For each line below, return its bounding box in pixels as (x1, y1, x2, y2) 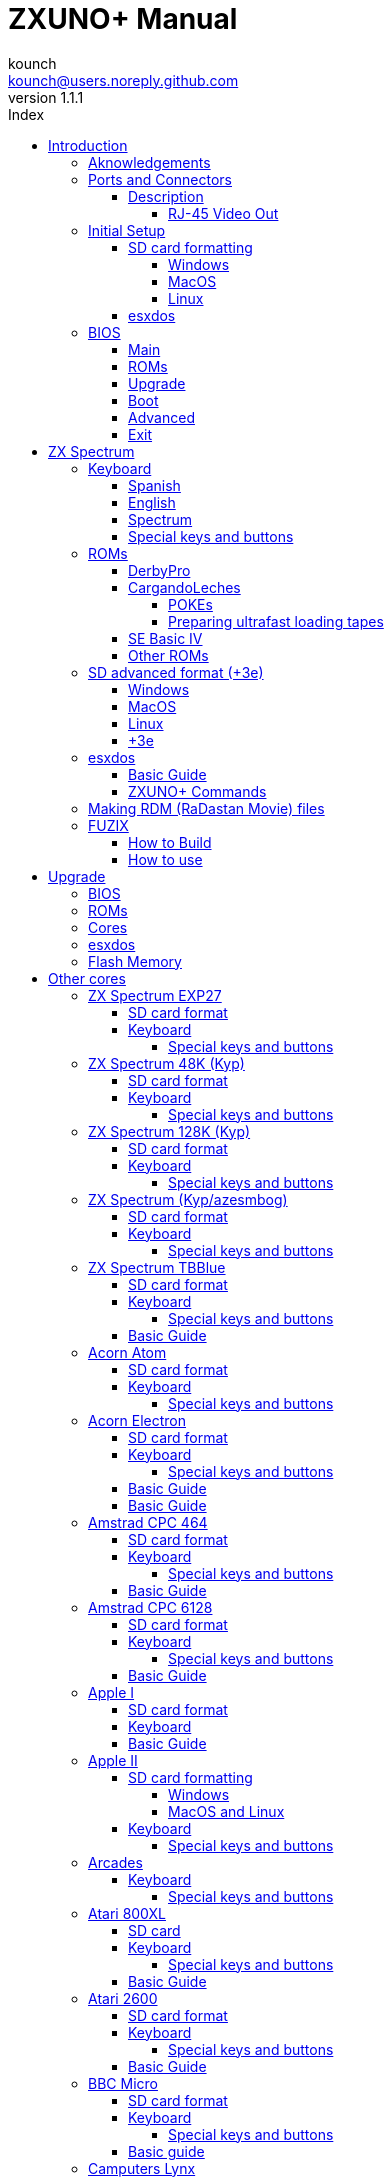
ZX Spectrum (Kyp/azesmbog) (88, 1190, 288, 1208)
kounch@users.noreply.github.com (8, 71, 239, 89)
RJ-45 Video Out (168, 204, 279, 222)
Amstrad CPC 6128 (88, 1598, 213, 1616)
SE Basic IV (128, 629, 203, 647)
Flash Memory (88, 952, 182, 970)
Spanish (128, 476, 181, 494)
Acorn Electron (88, 1411, 186, 1429)
